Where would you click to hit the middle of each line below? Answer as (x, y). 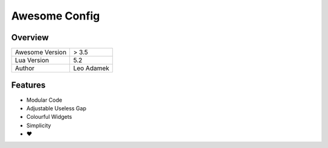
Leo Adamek (91, 68)
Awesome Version (41, 52)
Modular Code (44, 100)
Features (28, 85)
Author (25, 68)
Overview (30, 37)
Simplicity (39, 125)
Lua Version (32, 60)
